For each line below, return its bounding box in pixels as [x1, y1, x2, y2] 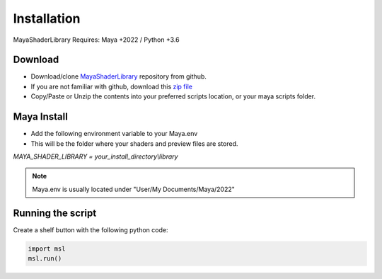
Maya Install [13, 110, 69, 123]
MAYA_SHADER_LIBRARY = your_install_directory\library [13, 152, 178, 161]
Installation [13, 11, 81, 26]
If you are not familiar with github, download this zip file [30, 82, 192, 91]
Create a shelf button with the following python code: [13, 225, 168, 234]
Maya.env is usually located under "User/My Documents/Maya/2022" [32, 185, 235, 193]
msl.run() [28, 254, 62, 262]
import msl [28, 244, 66, 253]
